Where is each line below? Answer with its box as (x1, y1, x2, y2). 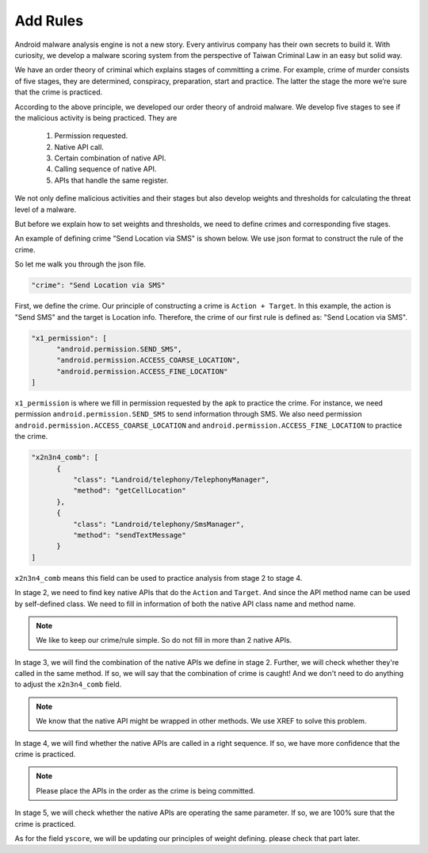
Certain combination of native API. (54, 153, 166, 163)
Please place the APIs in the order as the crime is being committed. (36, 786, 255, 795)
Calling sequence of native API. (54, 164, 157, 174)
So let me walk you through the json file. (14, 259, 147, 269)
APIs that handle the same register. (54, 175, 169, 185)
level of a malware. (14, 205, 77, 214)
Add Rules (14, 12, 83, 29)
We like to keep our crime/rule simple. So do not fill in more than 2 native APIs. (36, 636, 292, 645)
